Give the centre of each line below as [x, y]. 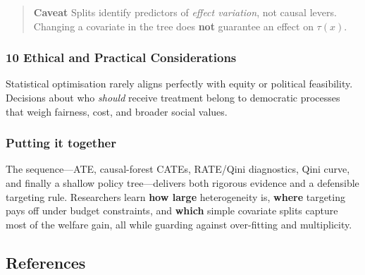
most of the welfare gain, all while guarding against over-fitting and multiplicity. [179, 224]
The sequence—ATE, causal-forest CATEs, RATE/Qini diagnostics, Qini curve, [178, 169]
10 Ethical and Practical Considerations [121, 57]
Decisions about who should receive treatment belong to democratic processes [173, 97]
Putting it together [61, 143]
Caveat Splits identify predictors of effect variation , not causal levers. [185, 12]
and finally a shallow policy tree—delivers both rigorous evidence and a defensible [182, 183]
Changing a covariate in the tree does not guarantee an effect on [173, 26]
